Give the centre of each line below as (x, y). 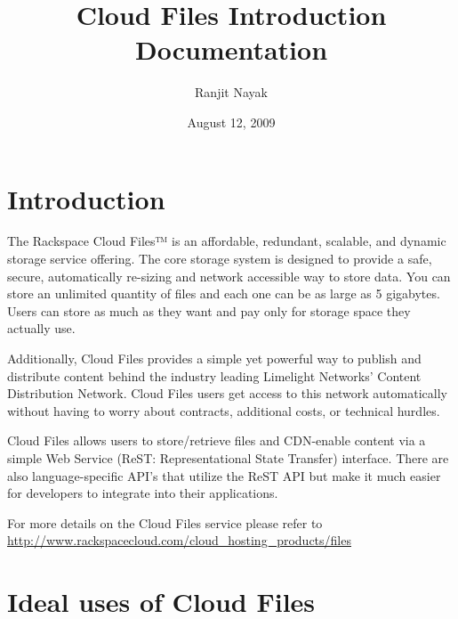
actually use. (41, 328)
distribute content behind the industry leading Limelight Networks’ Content (214, 375)
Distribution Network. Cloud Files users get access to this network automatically (227, 393)
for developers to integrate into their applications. (143, 493)
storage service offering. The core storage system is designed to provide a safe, (220, 259)
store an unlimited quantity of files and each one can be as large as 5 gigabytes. (224, 293)
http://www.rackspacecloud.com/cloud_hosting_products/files (179, 540)
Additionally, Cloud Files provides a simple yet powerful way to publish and (214, 358)
